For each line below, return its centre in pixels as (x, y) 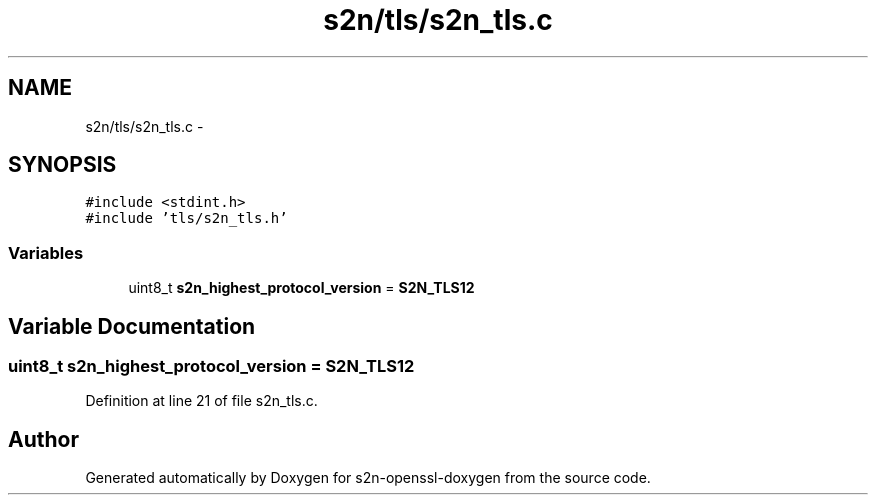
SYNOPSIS (62, 165)
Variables (46, 252)
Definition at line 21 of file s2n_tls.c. (201, 401)
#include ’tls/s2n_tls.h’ (186, 218)
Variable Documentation (132, 326)
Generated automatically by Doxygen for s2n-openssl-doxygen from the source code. (368, 478)
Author (43, 439)
